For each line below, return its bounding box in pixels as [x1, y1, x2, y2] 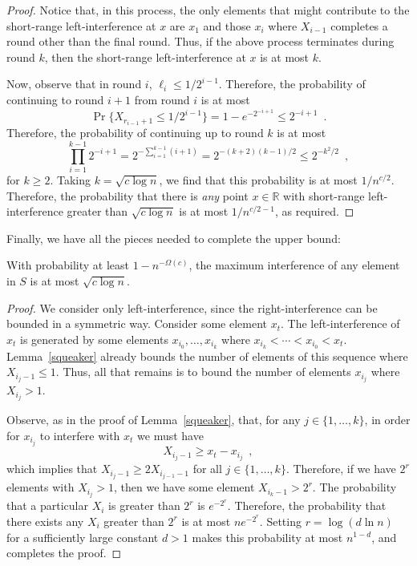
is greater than [108, 497, 180, 514]
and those [203, 17, 251, 34]
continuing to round [6, 91, 104, 107]
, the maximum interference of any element [188, 257, 400, 273]
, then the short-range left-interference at [44, 48, 246, 65]
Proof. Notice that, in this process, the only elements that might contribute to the [6, 2, 410, 18]
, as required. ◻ [274, 203, 354, 220]
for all [192, 460, 222, 477]
